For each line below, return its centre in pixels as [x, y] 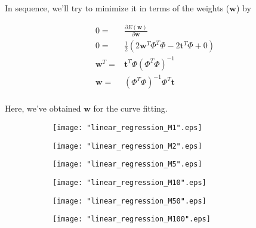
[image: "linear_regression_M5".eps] [127, 164]
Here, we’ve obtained [43, 108]
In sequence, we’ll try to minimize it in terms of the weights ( [117, 8]
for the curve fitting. [130, 108]
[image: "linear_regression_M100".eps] [132, 219]
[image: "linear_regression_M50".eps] [129, 201]
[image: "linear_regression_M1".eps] [127, 128]
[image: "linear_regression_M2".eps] [127, 146]
